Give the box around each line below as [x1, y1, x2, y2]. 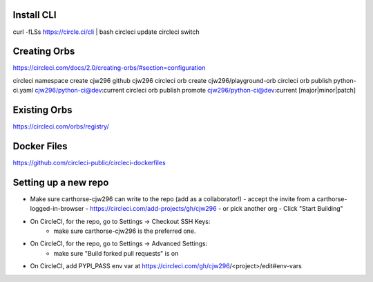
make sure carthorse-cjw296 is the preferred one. [53, 227, 196, 235]
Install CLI [12, 9, 57, 21]
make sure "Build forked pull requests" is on [53, 249, 179, 257]
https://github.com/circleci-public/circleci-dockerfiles [12, 159, 166, 167]
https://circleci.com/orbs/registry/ [12, 122, 110, 131]
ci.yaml [12, 86, 34, 95]
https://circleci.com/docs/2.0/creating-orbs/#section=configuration [12, 64, 206, 72]
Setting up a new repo [12, 176, 109, 188]
